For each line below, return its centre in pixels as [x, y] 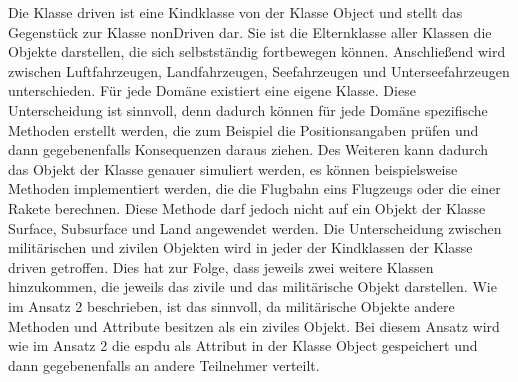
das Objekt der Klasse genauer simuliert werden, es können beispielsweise [233, 168]
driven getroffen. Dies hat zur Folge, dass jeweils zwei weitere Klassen [221, 266]
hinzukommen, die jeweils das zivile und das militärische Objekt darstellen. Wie [252, 286]
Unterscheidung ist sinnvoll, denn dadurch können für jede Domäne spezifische [248, 109]
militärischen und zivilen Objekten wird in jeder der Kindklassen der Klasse [240, 247]
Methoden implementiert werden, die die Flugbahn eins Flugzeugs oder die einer [254, 188]
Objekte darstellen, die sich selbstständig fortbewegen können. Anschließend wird [257, 51]
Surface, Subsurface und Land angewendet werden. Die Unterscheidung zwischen [255, 227]
